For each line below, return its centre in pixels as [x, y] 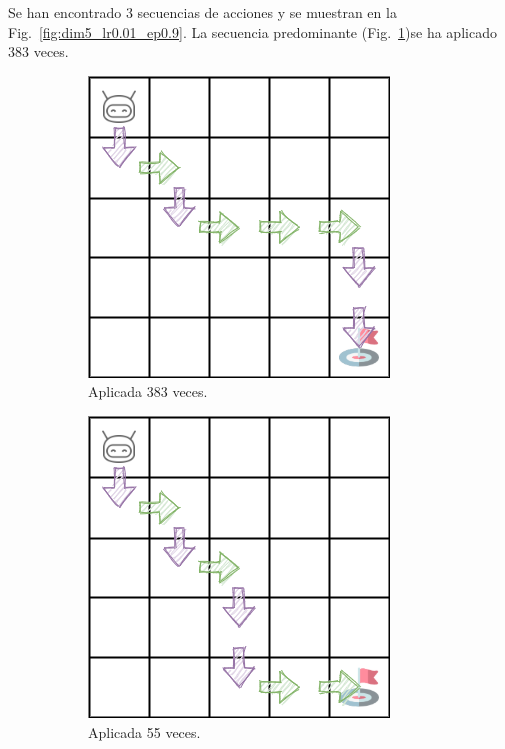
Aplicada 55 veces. [144, 731]
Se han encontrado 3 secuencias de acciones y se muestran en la [202, 12]
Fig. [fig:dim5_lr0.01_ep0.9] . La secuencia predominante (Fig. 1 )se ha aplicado [252, 31]
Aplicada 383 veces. [148, 391]
